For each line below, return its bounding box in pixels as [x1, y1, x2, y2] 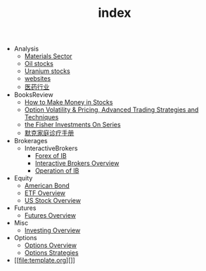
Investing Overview [24, 226, 81, 234]
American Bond [24, 181, 70, 190]
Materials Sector [24, 52, 72, 60]
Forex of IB [34, 152, 67, 160]
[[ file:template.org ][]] [13, 256, 75, 265]
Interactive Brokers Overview [34, 159, 120, 168]
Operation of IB [34, 166, 79, 175]
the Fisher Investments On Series [24, 121, 121, 129]
